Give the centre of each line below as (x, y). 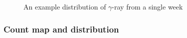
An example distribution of (65, 6)
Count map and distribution (61, 29)
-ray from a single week (147, 6)
